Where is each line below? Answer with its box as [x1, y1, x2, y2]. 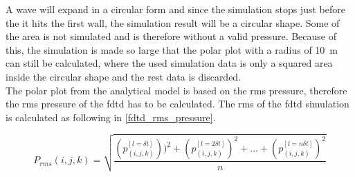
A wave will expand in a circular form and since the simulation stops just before [6, 2, 345, 16]
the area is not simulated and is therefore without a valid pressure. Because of [6, 29, 336, 43]
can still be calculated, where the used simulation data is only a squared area [6, 56, 333, 70]
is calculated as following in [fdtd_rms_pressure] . [6, 110, 216, 124]
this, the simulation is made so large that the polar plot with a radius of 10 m [6, 42, 338, 56]
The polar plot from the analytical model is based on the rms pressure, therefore [6, 83, 347, 97]
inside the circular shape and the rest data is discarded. [6, 69, 242, 83]
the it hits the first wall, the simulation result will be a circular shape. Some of [6, 15, 340, 30]
